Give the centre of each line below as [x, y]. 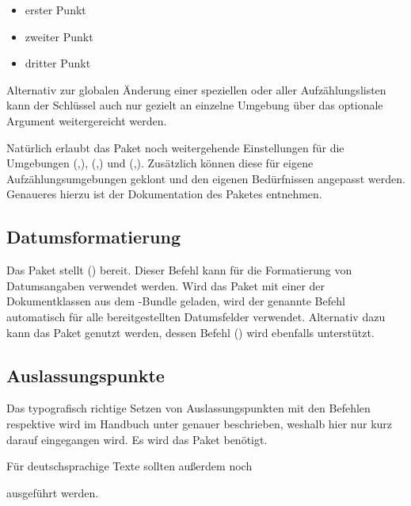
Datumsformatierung [93, 237]
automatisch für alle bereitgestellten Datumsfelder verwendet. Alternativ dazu [196, 316]
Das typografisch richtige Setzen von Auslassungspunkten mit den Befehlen [188, 408]
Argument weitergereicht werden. [87, 120]
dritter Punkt [58, 63]
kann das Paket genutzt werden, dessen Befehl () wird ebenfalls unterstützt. [190, 332]
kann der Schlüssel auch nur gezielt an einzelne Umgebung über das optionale [195, 105]
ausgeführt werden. [53, 492]
